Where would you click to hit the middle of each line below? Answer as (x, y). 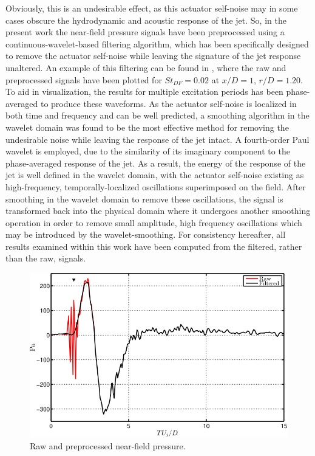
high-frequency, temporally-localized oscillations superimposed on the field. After (156, 186)
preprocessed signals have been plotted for (84, 79)
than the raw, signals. (46, 258)
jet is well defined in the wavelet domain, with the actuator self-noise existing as (155, 175)
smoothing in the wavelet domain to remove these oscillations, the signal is (144, 199)
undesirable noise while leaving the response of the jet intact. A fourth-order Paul (157, 139)
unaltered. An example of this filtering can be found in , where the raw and (146, 67)
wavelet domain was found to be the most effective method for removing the (147, 127)
